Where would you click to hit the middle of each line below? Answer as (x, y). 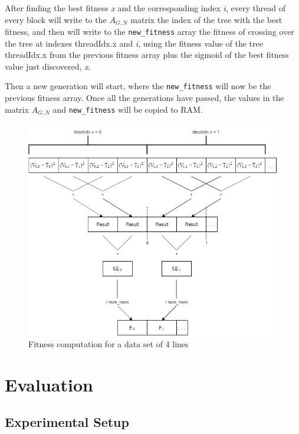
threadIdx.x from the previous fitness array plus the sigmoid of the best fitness (147, 55)
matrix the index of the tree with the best (206, 19)
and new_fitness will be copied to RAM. (128, 109)
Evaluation (49, 384)
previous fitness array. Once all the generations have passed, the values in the (144, 98)
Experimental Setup (67, 422)
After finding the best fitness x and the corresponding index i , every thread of (145, 8)
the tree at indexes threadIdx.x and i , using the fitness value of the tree (134, 43)
